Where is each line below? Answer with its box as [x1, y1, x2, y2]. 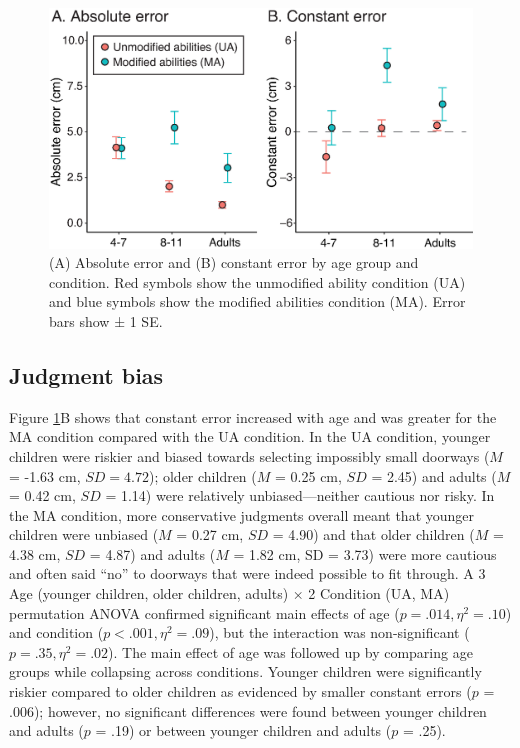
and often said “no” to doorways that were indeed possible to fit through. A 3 [9, 563, 486, 584]
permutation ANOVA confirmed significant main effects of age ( [9, 602, 400, 623]
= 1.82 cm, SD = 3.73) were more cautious [233, 543, 497, 564]
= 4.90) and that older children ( [272, 524, 475, 545]
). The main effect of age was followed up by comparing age [108, 641, 473, 662]
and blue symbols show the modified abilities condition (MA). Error [49, 291, 466, 312]
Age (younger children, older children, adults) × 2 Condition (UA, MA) [9, 583, 450, 604]
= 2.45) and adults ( [371, 465, 497, 486]
